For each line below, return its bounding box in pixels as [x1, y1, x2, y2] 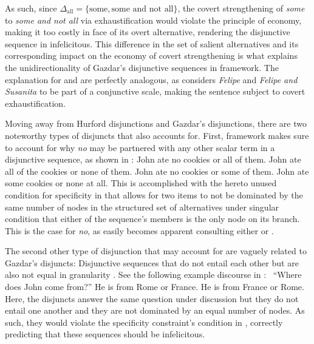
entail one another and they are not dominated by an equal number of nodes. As [5, 304, 305, 317]
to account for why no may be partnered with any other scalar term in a [5, 141, 275, 153]
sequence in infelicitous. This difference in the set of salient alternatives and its [5, 37, 299, 50]
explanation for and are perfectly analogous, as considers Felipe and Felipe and [5, 73, 298, 86]
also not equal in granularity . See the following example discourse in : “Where [5, 268, 302, 281]
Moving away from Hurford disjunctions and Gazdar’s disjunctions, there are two [5, 117, 307, 130]
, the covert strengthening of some [177, 2, 305, 14]
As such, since [5, 2, 57, 14]
